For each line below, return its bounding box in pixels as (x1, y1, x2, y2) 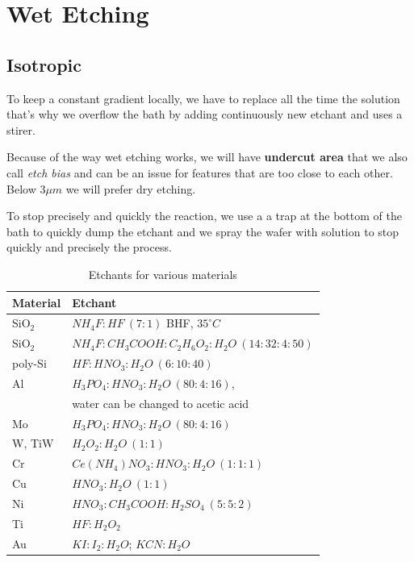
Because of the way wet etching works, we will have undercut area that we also (6, 148, 408, 165)
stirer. (6, 121, 36, 138)
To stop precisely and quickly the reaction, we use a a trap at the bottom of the (6, 207, 402, 224)
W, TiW (12, 435, 54, 452)
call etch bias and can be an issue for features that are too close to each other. (6, 164, 393, 181)
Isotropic (6, 52, 82, 77)
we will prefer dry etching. (65, 180, 196, 197)
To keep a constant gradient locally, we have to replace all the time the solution (6, 90, 400, 106)
